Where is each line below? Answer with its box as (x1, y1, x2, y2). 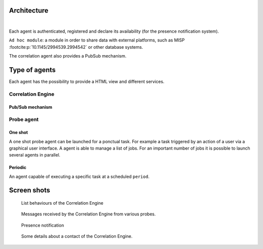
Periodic (9, 165, 27, 171)
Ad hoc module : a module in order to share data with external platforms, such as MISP (9, 37, 185, 43)
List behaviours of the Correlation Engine (21, 200, 104, 206)
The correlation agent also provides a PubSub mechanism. (9, 53, 127, 59)
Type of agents (9, 66, 56, 74)
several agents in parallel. (9, 152, 60, 158)
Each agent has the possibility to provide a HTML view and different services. (9, 78, 165, 84)
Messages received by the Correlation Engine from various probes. (21, 211, 156, 217)
